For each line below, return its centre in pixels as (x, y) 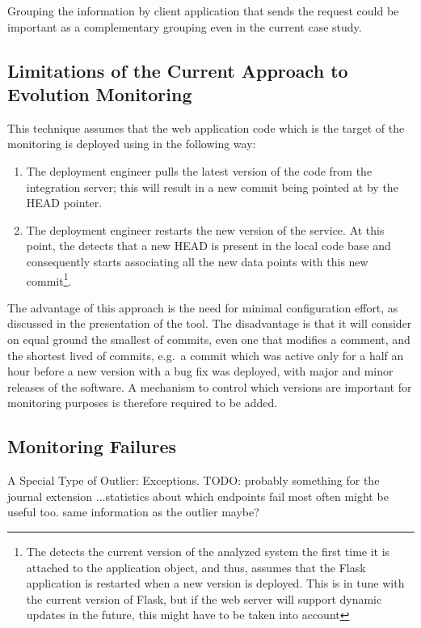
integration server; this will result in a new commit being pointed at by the (212, 187)
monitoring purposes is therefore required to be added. (143, 403)
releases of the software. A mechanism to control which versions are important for (210, 386)
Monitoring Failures (92, 446)
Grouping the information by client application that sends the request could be (203, 11)
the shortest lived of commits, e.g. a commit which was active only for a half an (206, 355)
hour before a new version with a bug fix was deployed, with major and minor (200, 371)
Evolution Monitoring (100, 93)
